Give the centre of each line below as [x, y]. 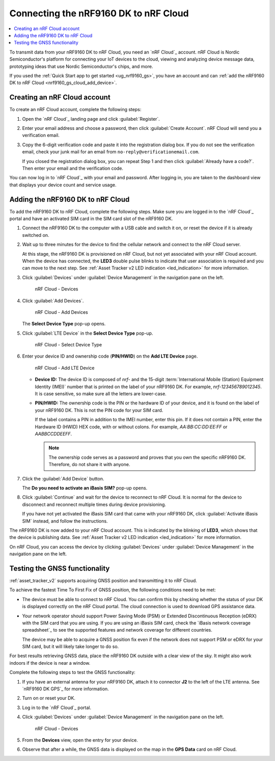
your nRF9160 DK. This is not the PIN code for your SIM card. [99, 410]
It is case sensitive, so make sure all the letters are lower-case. [101, 394]
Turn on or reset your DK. [49, 698]
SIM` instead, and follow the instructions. [65, 521]
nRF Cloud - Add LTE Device [65, 368]
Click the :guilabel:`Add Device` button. [63, 478]
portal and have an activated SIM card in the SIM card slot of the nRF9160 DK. [91, 219]
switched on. [36, 235]
